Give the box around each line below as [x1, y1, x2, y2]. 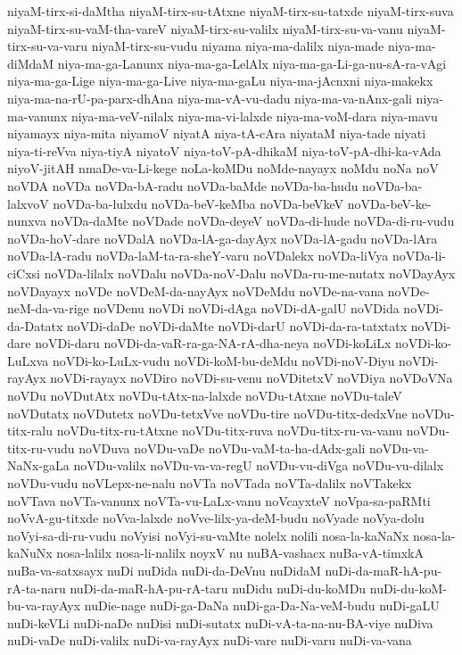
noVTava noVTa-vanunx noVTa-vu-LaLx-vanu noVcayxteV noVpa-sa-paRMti [7, 491, 431, 510]
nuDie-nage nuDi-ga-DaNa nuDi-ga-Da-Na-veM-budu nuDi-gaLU [84, 596, 440, 615]
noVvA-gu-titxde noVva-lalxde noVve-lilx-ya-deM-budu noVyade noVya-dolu [7, 509, 425, 527]
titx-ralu [7, 421, 54, 440]
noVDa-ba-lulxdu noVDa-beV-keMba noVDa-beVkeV [53, 194, 344, 212]
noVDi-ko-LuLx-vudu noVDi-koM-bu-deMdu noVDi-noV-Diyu [52, 351, 395, 369]
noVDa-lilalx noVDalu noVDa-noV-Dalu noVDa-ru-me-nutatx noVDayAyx [44, 263, 456, 282]
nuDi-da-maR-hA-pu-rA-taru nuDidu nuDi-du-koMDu [70, 578, 367, 597]
